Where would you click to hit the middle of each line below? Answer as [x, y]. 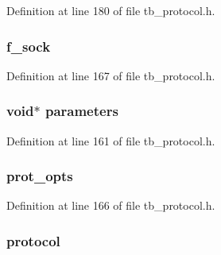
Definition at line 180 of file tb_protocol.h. [111, 10]
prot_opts [40, 176]
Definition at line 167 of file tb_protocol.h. [111, 75]
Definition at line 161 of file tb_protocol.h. [111, 140]
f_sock [29, 46]
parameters [81, 111]
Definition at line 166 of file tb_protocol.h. [111, 205]
